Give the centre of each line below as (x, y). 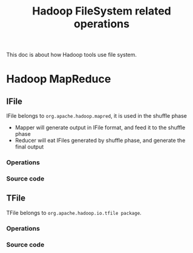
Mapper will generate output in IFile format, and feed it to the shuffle (100, 127)
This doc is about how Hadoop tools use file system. (72, 55)
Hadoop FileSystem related (102, 11)
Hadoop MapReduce (59, 79)
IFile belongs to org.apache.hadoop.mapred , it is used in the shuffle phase (97, 116)
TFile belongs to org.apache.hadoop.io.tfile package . (74, 213)
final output (29, 147)
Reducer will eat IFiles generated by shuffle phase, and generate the (100, 141)
